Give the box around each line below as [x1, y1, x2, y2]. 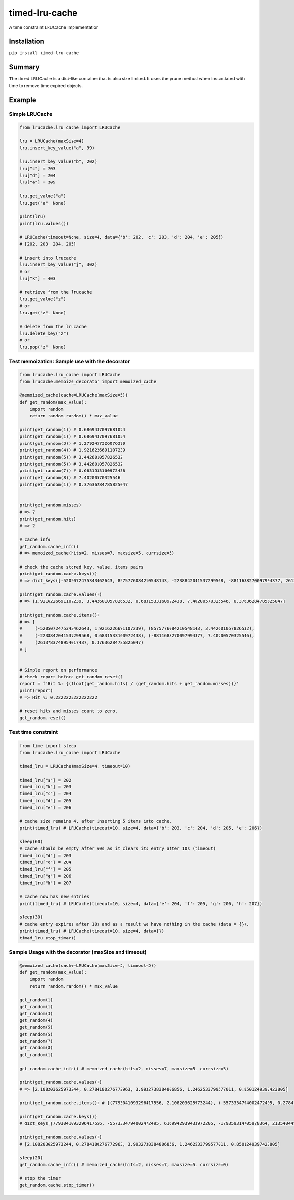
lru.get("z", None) [19, 310, 66, 315]
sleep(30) [19, 914, 43, 920]
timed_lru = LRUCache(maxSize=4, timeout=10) [19, 763, 131, 769]
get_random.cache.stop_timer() [19, 1182, 95, 1188]
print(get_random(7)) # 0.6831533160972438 [19, 468, 126, 473]
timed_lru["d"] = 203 [19, 853, 72, 858]
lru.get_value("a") [19, 193, 66, 199]
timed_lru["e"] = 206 [19, 805, 72, 810]
